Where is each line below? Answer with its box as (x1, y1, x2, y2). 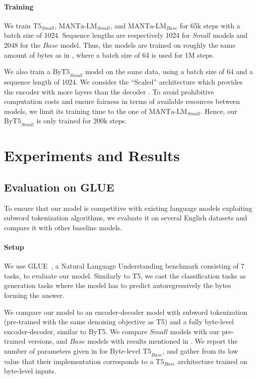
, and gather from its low (162, 346, 238, 356)
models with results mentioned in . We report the (87, 336, 238, 346)
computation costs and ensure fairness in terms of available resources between (4, 96, 240, 106)
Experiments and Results (4, 145, 180, 166)
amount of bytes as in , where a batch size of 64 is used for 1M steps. (4, 49, 214, 60)
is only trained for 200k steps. (36, 115, 127, 126)
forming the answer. (4, 290, 64, 300)
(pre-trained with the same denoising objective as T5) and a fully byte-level (4, 316, 234, 327)
